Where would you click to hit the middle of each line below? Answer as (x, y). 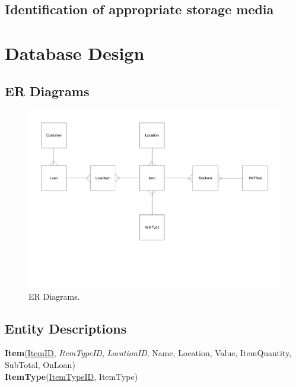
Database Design (75, 53)
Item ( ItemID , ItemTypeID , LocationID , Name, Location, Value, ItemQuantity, (148, 353)
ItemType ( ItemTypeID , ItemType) (71, 376)
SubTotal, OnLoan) (40, 364)
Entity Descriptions (66, 328)
